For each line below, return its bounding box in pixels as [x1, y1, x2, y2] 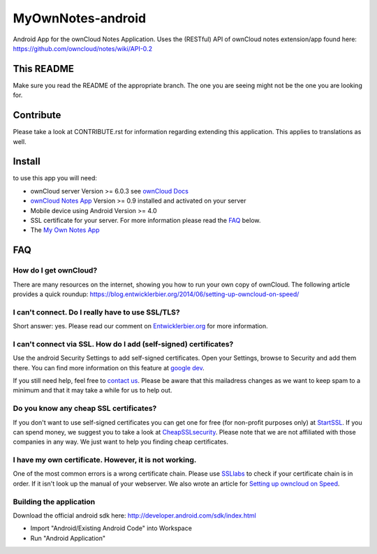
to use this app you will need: [13, 174, 98, 182]
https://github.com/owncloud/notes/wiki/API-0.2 [13, 44, 153, 52]
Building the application [13, 497, 96, 506]
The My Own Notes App [30, 226, 100, 234]
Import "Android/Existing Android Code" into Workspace [30, 524, 192, 532]
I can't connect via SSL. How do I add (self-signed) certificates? [13, 339, 234, 349]
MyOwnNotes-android [13, 10, 147, 26]
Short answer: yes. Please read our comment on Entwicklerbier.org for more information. [13, 322, 268, 330]
